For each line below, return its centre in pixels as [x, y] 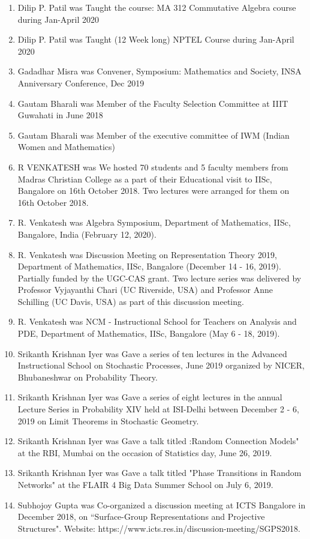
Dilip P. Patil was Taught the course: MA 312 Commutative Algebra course [157, 7]
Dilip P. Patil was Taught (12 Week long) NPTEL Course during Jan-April [156, 39]
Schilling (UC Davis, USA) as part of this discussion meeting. [131, 301]
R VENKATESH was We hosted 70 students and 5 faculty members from [153, 167]
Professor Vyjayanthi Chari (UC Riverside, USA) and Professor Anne [145, 290]
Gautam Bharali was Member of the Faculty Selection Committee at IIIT [153, 103]
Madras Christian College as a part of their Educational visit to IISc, [145, 179]
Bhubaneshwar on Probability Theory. [88, 377]
